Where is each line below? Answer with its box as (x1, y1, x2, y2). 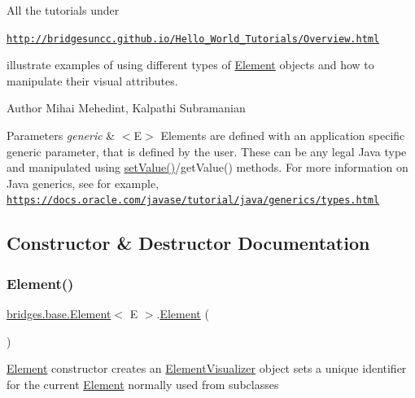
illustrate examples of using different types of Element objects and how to (7, 56, 374, 73)
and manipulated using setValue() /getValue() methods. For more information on (7, 159, 408, 176)
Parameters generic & (7, 127, 116, 144)
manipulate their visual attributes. (7, 72, 178, 89)
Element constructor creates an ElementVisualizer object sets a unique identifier (7, 360, 407, 377)
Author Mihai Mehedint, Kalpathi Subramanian (7, 99, 246, 116)
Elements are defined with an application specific (160, 127, 405, 144)
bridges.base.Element (7, 305, 111, 322)
